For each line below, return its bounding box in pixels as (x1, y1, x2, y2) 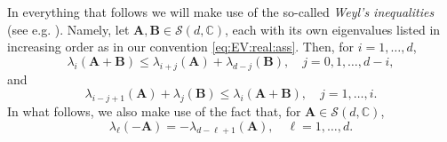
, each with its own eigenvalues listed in (225, 20, 441, 38)
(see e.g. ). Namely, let (7, 20, 130, 38)
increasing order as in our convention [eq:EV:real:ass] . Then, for (7, 37, 355, 56)
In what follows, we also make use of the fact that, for (7, 101, 301, 120)
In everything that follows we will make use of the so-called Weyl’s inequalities (7, 3, 435, 20)
